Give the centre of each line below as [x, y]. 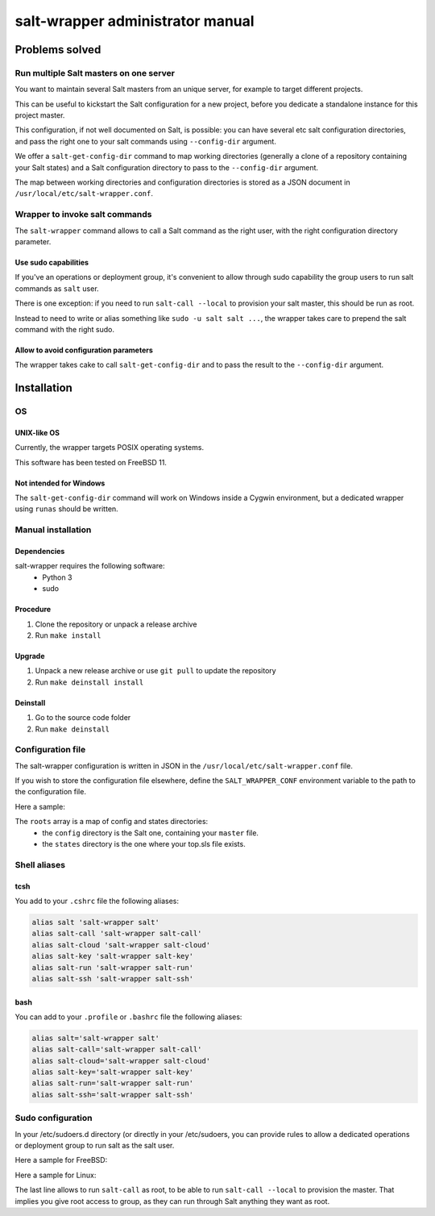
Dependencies [40, 552]
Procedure [33, 610]
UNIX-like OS [37, 432]
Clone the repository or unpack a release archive [116, 624]
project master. [40, 115]
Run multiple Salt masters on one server [95, 73]
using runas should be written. [66, 509]
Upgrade [30, 656]
